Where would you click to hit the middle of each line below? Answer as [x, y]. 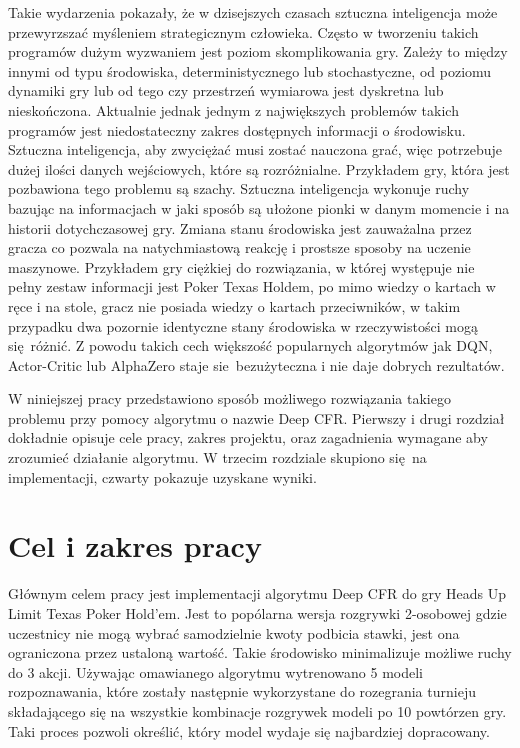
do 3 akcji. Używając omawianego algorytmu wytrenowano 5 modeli [216, 671]
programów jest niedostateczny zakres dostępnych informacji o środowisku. [237, 129]
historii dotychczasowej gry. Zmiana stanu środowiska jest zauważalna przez [240, 227]
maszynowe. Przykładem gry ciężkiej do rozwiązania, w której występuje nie [241, 266]
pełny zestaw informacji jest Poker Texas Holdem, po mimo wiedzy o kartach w [252, 286]
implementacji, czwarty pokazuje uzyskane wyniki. [162, 476]
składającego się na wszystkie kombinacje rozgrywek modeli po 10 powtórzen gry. [257, 710]
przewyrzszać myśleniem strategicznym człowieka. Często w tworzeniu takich [243, 31]
